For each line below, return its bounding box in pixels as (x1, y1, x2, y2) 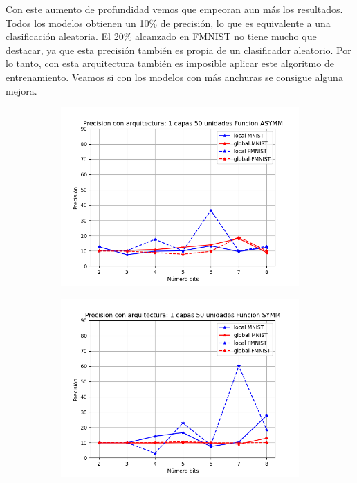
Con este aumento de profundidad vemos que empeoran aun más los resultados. (6, 2, 343, 16)
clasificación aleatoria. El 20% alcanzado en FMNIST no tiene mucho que (6, 29, 317, 44)
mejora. (6, 83, 37, 98)
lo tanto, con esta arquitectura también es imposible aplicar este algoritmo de (6, 56, 334, 71)
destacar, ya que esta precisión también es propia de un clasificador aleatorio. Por (6, 42, 351, 57)
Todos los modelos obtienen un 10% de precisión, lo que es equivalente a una (6, 15, 331, 30)
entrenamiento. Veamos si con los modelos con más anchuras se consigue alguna (6, 69, 343, 84)
